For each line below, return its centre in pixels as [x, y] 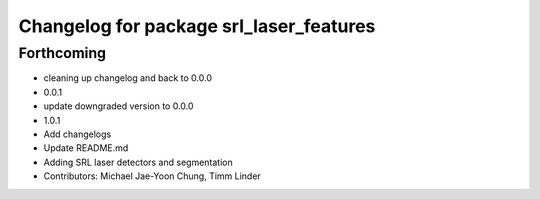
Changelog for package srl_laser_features [197, 26]
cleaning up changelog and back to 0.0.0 [128, 78]
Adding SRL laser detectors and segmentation [138, 162]
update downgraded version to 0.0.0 [118, 106]
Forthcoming [62, 53]
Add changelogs [77, 134]
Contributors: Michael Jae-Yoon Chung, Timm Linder [152, 176]
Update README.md [86, 148]
